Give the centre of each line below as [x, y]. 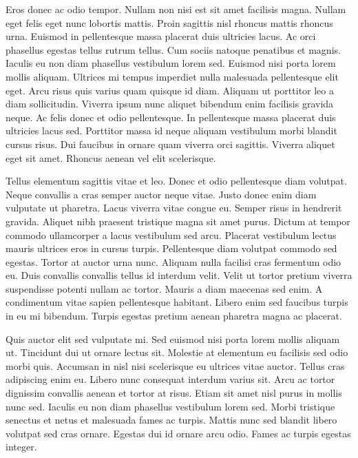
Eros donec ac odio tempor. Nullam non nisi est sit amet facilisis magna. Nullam [176, 9]
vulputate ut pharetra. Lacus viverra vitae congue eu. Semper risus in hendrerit [174, 208]
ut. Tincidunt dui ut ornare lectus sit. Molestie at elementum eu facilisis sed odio [177, 352]
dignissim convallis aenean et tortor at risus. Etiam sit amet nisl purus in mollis [174, 393]
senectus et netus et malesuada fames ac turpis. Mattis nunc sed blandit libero [171, 420]
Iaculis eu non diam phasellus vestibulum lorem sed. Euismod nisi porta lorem [171, 63]
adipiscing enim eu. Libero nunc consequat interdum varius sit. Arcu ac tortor [170, 379]
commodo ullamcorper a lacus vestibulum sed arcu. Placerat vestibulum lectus [171, 235]
